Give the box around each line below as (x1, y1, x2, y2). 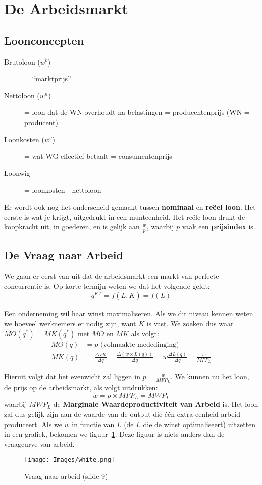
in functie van (72, 418, 115, 429)
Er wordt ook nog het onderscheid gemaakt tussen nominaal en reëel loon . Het (4, 201, 256, 212)
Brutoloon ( (4, 56, 40, 67)
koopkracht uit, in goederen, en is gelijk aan (4, 221, 140, 232)
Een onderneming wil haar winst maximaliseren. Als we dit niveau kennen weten (4, 308, 253, 319)
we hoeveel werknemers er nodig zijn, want (4, 318, 136, 328)
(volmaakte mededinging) (100, 341, 179, 348)
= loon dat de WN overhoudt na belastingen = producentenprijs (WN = (24, 107, 250, 117)
